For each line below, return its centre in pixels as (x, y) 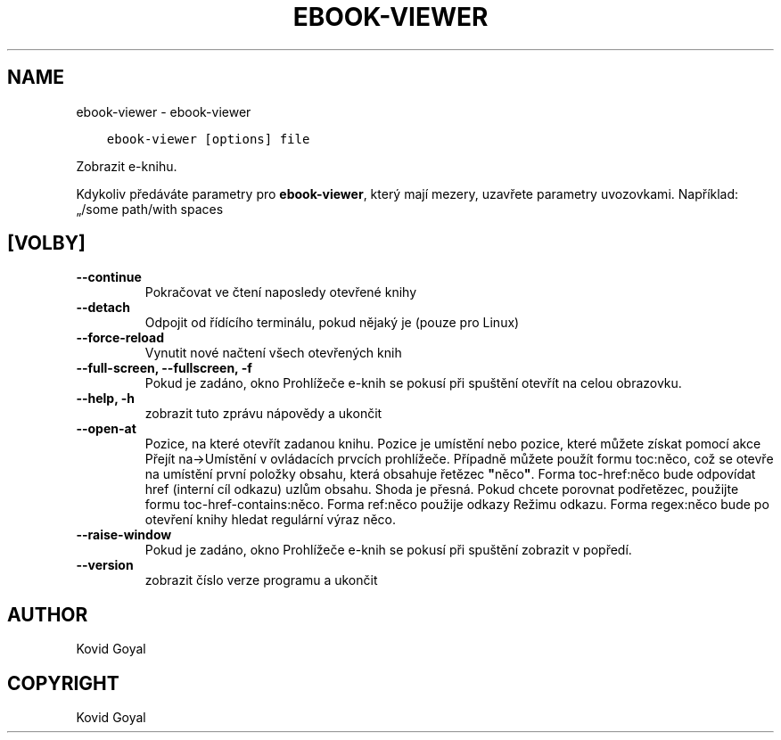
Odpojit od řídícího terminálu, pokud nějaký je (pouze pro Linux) (332, 323)
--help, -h (105, 399)
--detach (103, 308)
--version (105, 565)
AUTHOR (48, 614)
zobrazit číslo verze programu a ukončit (261, 580)
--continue (109, 277)
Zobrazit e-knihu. (127, 166)
